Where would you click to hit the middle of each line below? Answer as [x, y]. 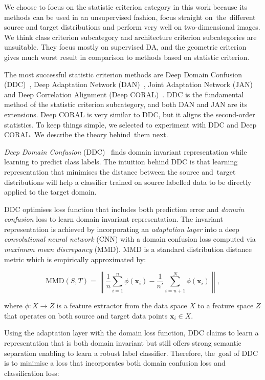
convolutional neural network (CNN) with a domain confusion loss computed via [130, 239]
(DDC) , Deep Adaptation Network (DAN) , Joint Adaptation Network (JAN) [128, 84]
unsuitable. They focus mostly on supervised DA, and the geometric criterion [125, 47]
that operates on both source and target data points [86, 315]
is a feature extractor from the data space [122, 305]
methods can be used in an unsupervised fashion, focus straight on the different [130, 17]
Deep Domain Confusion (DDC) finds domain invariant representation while [126, 151]
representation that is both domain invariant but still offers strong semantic [123, 343]
